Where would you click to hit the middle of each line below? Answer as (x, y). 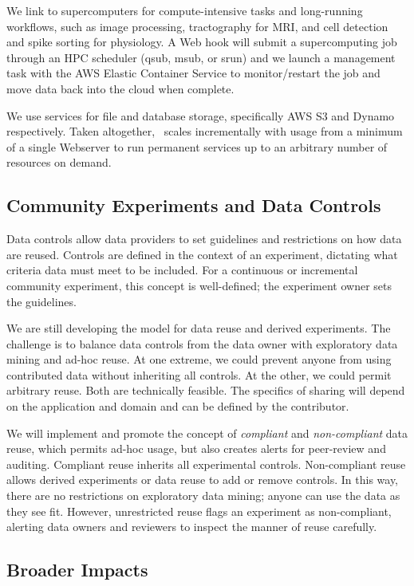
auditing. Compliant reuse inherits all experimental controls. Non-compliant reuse (206, 464)
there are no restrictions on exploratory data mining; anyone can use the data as (203, 496)
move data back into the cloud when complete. (120, 88)
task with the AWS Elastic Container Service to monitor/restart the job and (193, 73)
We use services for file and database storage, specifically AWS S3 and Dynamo (201, 115)
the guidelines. (41, 301)
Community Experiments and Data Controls (194, 205)
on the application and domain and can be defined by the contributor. (178, 406)
